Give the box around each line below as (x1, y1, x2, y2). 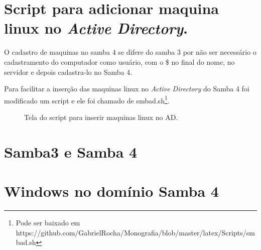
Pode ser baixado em (16, 217, 80, 228)
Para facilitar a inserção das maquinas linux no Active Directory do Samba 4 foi (4, 83, 249, 94)
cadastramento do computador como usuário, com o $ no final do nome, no (4, 56, 235, 67)
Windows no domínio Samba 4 (4, 181, 219, 201)
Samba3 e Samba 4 (4, 141, 138, 162)
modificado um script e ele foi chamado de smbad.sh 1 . (4, 93, 170, 105)
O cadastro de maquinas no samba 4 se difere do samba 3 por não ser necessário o (4, 47, 256, 57)
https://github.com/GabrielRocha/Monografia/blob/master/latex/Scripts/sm (16, 227, 255, 237)
